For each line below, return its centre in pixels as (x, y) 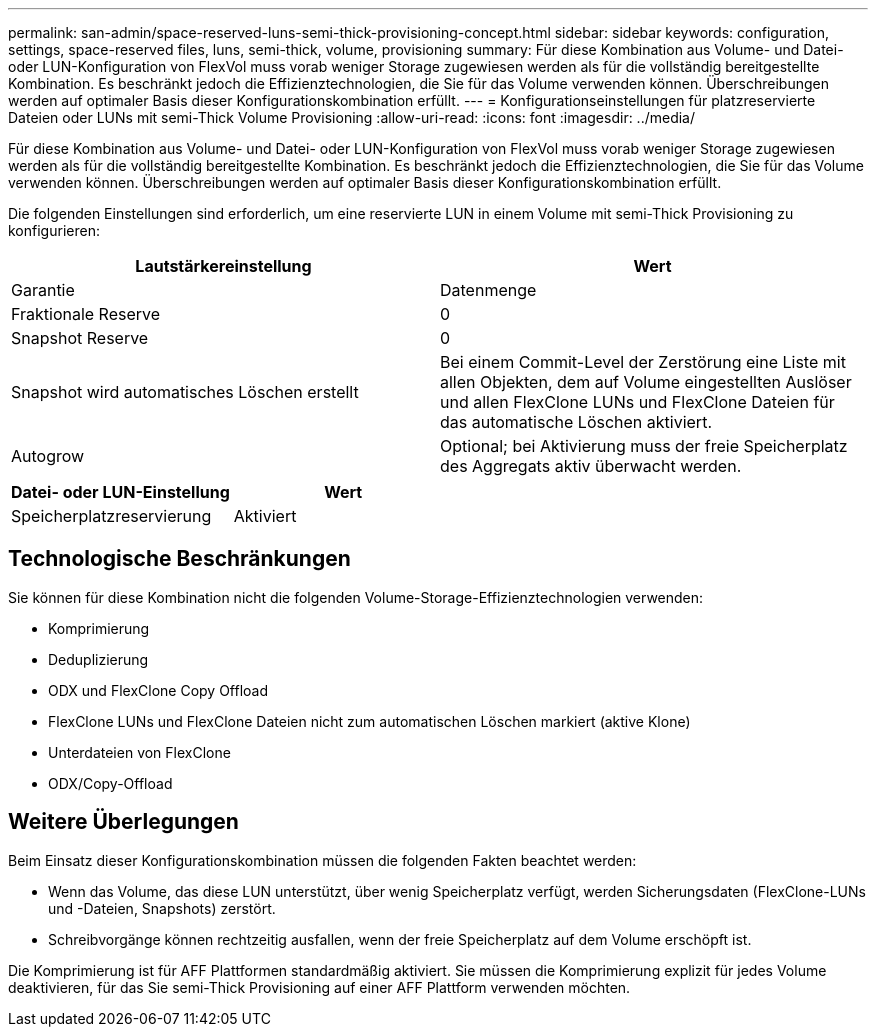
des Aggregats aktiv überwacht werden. (591, 466)
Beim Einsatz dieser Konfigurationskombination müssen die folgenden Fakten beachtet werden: (322, 860)
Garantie (43, 290)
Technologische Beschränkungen (179, 559)
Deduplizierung (98, 659)
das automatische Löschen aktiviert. (576, 422)
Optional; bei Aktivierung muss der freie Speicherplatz (644, 446)
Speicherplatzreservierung (111, 516)
